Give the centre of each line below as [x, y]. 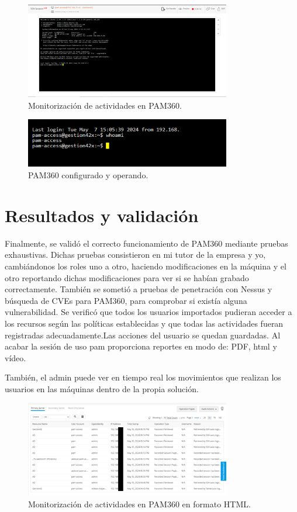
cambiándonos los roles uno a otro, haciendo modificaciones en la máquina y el [146, 266]
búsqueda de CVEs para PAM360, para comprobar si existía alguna [126, 300]
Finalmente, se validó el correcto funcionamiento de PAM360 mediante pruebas [146, 243]
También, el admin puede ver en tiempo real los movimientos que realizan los [143, 377]
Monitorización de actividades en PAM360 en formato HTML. [139, 504]
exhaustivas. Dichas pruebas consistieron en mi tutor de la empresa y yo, [135, 255]
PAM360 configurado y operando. [88, 175]
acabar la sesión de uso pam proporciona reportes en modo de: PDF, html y [141, 346]
